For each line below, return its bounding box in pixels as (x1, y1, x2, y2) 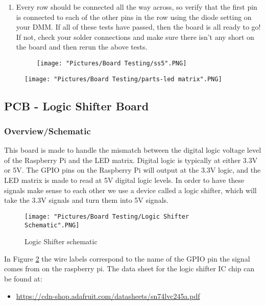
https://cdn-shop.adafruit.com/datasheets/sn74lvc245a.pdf (16, 290, 200, 301)
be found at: (4, 273, 42, 284)
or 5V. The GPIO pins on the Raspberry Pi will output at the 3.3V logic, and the (4, 165, 261, 175)
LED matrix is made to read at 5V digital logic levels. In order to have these (4, 175, 245, 185)
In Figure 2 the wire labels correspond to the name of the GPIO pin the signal (4, 253, 250, 264)
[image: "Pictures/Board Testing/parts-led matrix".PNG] (25, 75, 222, 83)
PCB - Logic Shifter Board (4, 98, 149, 113)
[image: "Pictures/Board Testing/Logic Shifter (25, 213, 189, 220)
